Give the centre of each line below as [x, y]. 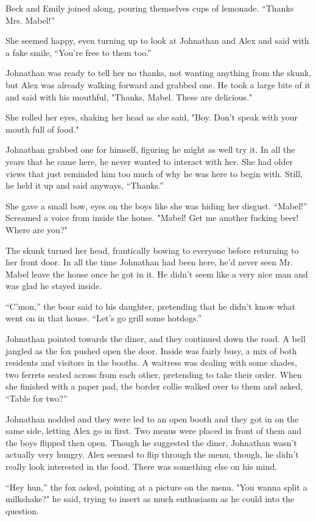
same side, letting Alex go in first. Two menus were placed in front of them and [154, 431]
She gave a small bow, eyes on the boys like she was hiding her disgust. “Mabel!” [156, 205]
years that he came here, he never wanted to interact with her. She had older [149, 161]
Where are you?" [37, 229]
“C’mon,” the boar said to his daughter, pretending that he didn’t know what [151, 306]
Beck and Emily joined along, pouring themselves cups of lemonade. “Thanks [150, 8]
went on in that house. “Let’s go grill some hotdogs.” [104, 318]
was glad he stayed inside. [54, 286]
